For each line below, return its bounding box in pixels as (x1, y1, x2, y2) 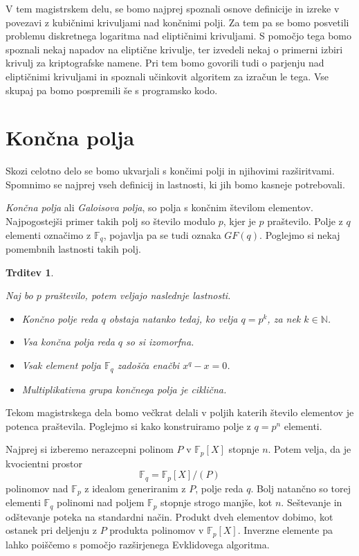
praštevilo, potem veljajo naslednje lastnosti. (44, 288, 231, 303)
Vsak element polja (21, 358, 101, 373)
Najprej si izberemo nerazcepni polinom (6, 442, 174, 456)
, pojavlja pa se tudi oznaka (103, 227, 221, 242)
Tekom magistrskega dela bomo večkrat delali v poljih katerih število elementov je (6, 405, 354, 420)
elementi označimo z (6, 227, 91, 242)
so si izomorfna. (126, 334, 194, 349)
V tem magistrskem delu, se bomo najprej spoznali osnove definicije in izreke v (6, 1, 340, 15)
